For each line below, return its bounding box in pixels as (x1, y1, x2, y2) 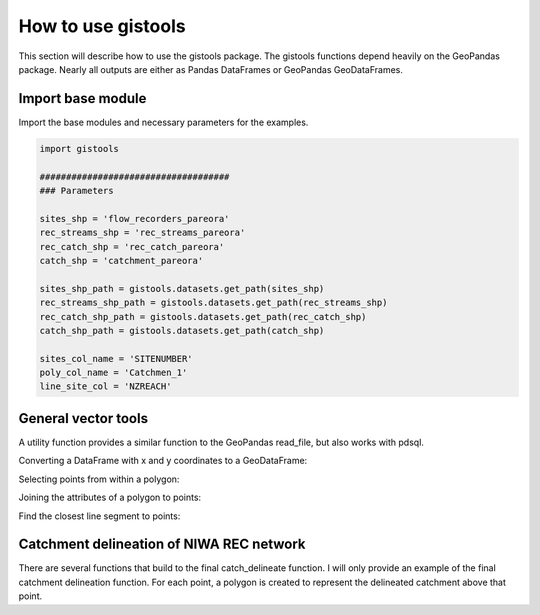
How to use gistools (18, 15, 186, 37)
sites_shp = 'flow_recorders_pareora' (39, 213, 230, 224)
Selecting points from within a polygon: (18, 473, 180, 485)
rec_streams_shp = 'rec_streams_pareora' (39, 227, 246, 239)
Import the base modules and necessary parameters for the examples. (18, 116, 309, 128)
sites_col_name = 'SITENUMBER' (39, 353, 194, 364)
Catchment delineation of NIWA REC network (18, 536, 306, 553)
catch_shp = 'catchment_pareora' (39, 255, 204, 266)
